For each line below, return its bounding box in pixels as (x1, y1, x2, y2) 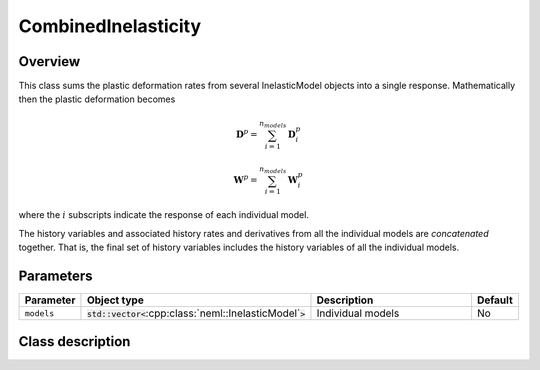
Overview (18, 53, 81, 70)
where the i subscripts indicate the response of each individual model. (18, 209, 310, 221)
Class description (18, 333, 131, 350)
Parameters (18, 268, 93, 285)
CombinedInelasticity (18, 15, 202, 37)
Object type (86, 293, 144, 307)
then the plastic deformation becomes (18, 93, 176, 105)
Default (476, 293, 514, 307)
